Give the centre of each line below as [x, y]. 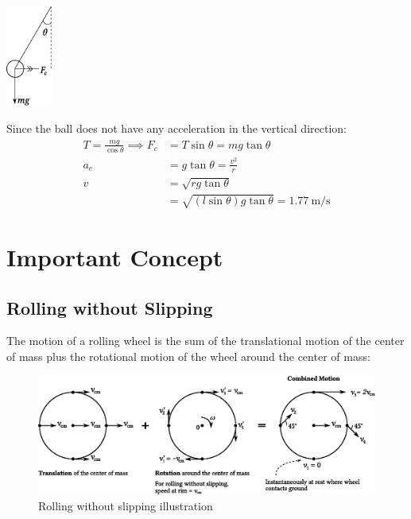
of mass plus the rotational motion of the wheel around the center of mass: [188, 356]
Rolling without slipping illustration [126, 505]
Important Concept [115, 257]
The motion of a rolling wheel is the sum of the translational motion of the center [205, 341]
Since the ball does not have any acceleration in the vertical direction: [176, 128]
